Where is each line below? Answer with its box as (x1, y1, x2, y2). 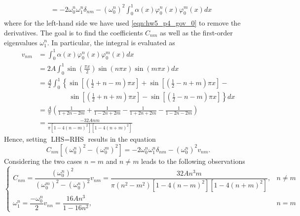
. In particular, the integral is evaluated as (47, 37, 175, 47)
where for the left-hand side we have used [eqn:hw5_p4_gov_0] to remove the (4, 18, 241, 28)
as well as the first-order (160, 27, 233, 37)
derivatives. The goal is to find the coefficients (4, 27, 143, 37)
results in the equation (88, 134, 156, 144)
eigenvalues (4, 37, 37, 47)
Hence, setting (4, 134, 47, 144)
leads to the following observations (141, 155, 245, 166)
